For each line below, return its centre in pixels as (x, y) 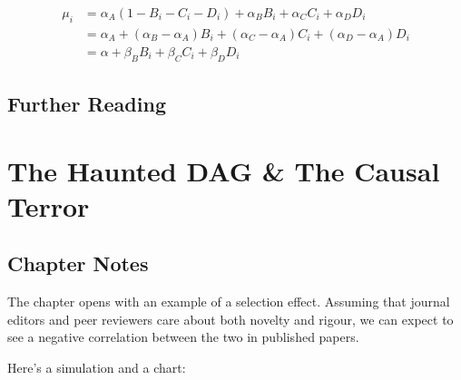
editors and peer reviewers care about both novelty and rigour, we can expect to (230, 319)
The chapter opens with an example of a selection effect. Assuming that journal (229, 302)
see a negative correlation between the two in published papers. (183, 337)
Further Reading (87, 104)
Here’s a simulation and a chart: (97, 368)
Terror (49, 205)
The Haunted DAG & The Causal (224, 170)
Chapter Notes (78, 263)
